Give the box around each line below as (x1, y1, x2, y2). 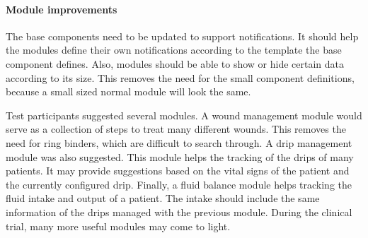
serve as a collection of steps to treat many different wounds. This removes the (6, 121, 346, 136)
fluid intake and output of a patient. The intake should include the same (6, 191, 320, 206)
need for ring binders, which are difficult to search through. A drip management (6, 135, 352, 150)
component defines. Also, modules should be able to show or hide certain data (6, 56, 345, 71)
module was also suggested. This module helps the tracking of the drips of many (6, 149, 354, 164)
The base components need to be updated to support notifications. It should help (6, 28, 359, 43)
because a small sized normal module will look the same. (6, 84, 251, 99)
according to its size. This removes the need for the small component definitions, (6, 70, 355, 85)
